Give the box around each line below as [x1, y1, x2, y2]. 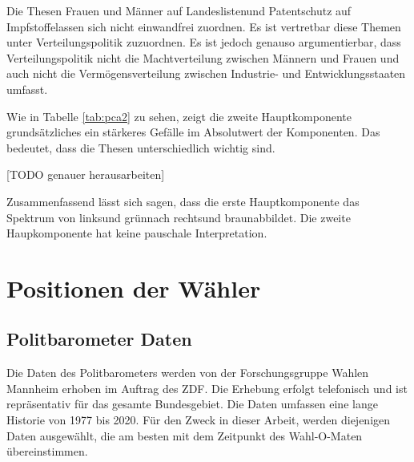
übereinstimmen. [6, 443, 88, 460]
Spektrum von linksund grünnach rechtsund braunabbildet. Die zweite [6, 209, 351, 225]
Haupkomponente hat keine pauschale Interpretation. [6, 225, 267, 241]
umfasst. [6, 80, 48, 97]
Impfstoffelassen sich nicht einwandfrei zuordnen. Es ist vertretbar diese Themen [6, 18, 401, 34]
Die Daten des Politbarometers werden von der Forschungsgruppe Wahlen [6, 364, 369, 381]
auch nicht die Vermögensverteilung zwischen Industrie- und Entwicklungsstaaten [6, 65, 406, 82]
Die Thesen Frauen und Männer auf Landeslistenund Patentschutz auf [6, 2, 352, 18]
